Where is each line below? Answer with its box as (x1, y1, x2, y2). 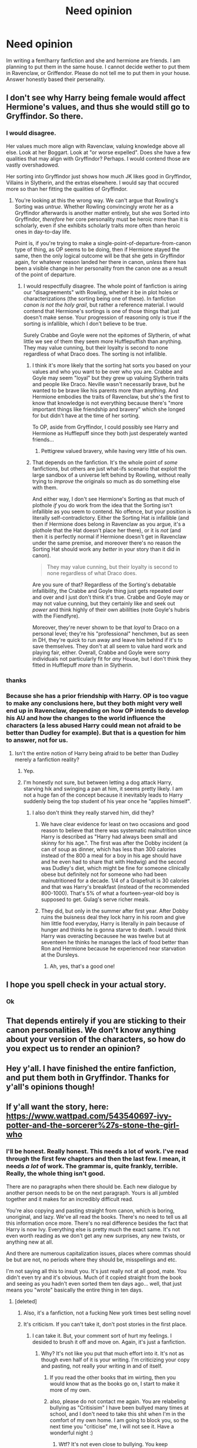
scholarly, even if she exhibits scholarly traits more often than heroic (14, 221, 181, 229)
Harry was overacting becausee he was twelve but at (41, 932, 171, 940)
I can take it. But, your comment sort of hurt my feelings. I (32, 1332, 172, 1339)
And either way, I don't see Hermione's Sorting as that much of (32, 495, 185, 503)
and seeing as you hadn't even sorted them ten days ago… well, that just (6, 1280, 182, 1287)
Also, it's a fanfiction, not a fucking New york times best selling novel (23, 1309, 191, 1316)
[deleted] (14, 1297, 37, 1304)
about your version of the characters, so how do (6, 1034, 186, 1044)
